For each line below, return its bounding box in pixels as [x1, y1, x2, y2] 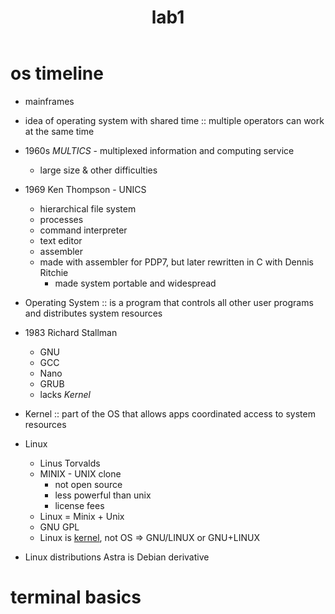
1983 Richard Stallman [24, 326, 118, 338]
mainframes [24, 95, 75, 107]
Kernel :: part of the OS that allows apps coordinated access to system [24, 407, 316, 420]
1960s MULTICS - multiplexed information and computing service [24, 144, 295, 156]
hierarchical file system [39, 202, 137, 215]
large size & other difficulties [39, 164, 158, 176]
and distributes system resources [24, 307, 163, 319]
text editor [39, 234, 83, 246]
